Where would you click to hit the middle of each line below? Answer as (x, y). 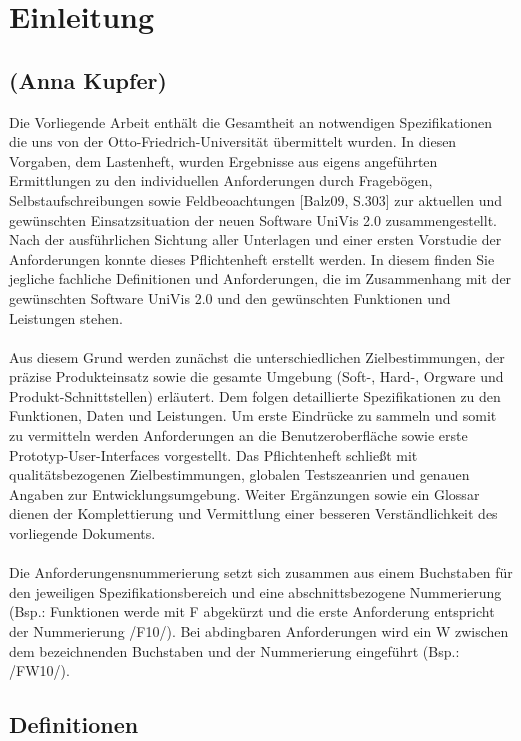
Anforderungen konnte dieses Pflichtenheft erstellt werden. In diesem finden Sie (252, 258)
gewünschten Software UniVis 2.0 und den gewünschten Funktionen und (230, 297)
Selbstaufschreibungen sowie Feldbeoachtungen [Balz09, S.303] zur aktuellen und (256, 199)
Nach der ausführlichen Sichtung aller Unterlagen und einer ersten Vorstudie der (255, 239)
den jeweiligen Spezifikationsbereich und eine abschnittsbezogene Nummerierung (255, 591)
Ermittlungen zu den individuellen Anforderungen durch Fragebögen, (221, 180)
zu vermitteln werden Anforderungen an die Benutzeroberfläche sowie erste (238, 435)
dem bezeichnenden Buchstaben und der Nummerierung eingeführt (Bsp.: (234, 650)
